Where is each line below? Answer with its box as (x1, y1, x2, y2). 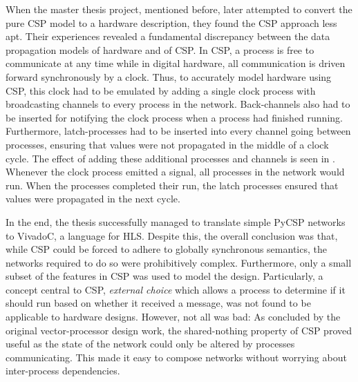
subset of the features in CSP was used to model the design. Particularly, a (6, 269, 323, 283)
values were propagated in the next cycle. (6, 191, 180, 206)
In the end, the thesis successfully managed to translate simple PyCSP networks (6, 214, 346, 229)
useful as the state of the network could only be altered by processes (6, 336, 295, 351)
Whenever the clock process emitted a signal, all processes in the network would (6, 164, 345, 179)
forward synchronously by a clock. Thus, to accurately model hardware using (6, 69, 332, 84)
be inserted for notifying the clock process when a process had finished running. (6, 110, 343, 124)
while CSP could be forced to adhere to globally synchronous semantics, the (6, 242, 327, 256)
